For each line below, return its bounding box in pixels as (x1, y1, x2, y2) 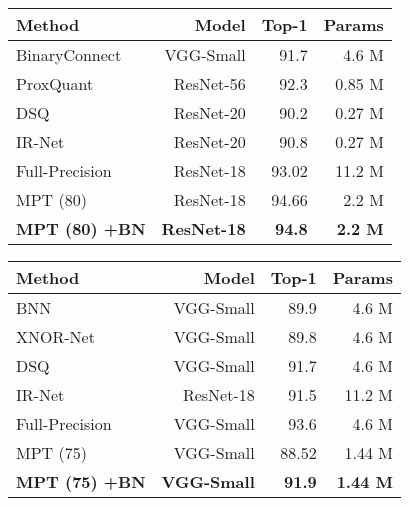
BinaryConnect (16, 43, 122, 66)
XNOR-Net (16, 325, 95, 348)
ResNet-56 (173, 72, 246, 95)
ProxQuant (16, 72, 94, 95)
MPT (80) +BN (16, 217, 146, 240)
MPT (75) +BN (16, 470, 146, 493)
